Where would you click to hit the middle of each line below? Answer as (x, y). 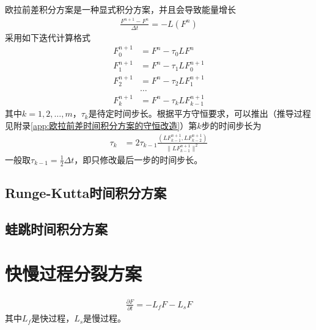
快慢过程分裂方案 (74, 273)
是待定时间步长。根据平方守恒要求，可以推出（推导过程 (200, 113)
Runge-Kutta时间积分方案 (86, 193)
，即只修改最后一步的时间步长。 (138, 159)
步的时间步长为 (231, 125)
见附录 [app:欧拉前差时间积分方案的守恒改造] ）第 (101, 125)
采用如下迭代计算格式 (48, 37)
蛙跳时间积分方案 (56, 228)
